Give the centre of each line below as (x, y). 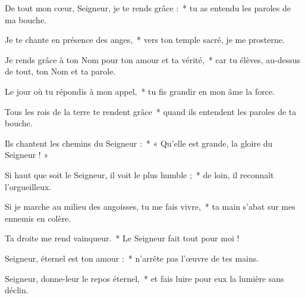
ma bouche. (26, 19)
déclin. (17, 290)
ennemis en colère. (38, 218)
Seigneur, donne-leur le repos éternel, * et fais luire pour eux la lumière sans (144, 278)
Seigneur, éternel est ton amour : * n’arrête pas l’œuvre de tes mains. (132, 258)
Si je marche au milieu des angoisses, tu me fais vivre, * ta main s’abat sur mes (150, 207)
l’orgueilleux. (28, 186)
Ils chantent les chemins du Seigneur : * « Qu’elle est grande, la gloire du (139, 143)
